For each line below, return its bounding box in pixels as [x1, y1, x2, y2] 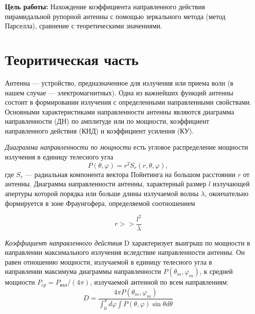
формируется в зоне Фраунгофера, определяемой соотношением [5, 198, 195, 208]
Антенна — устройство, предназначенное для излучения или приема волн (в [5, 77, 233, 88]
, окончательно [205, 188, 249, 198]
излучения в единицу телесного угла [5, 152, 114, 162]
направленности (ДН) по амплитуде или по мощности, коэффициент [5, 116, 209, 126]
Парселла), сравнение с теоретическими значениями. [5, 21, 162, 31]
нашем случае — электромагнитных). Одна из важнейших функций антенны [5, 87, 233, 97]
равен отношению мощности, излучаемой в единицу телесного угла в [5, 256, 212, 267]
